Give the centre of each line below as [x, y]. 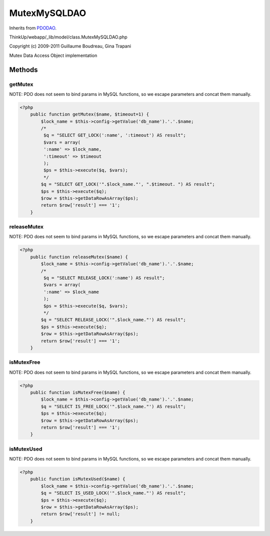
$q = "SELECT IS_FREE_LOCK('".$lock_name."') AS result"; [113, 406]
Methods [23, 70]
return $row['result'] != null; [80, 514]
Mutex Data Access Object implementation [53, 55]
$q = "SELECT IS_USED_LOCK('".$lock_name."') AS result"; [113, 493]
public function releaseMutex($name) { [79, 257]
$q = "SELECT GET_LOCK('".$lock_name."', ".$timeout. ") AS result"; [128, 184]
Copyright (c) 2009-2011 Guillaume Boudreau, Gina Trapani [70, 46]
